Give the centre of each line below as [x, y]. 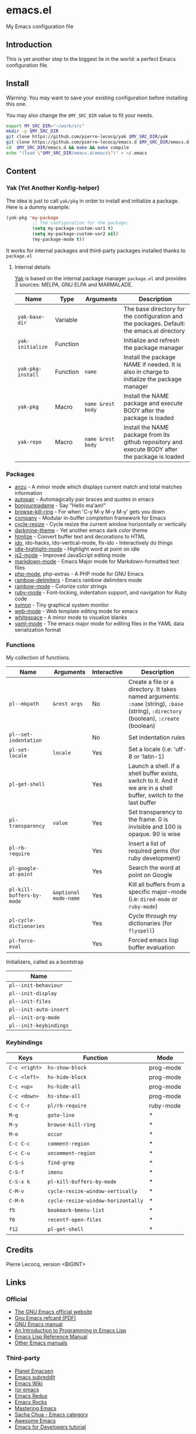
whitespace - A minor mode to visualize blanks [71, 617]
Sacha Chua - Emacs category [51, 1414]
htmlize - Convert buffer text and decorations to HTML [80, 537]
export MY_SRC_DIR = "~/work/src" [45, 126]
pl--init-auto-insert [39, 1010]
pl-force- [22, 941]
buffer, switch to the [156, 795]
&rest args [68, 704]
